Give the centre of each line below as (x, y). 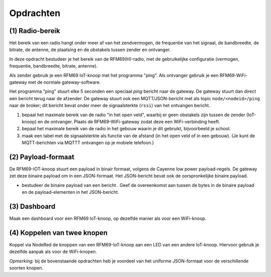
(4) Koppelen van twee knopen (58, 233)
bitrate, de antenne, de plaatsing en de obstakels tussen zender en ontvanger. (90, 50)
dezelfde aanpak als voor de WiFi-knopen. (53, 252)
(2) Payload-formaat (42, 157)
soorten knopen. (26, 268)
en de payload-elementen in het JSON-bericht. (71, 192)
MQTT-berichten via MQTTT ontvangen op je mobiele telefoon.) (88, 143)
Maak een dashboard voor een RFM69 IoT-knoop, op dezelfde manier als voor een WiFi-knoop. (108, 218)
